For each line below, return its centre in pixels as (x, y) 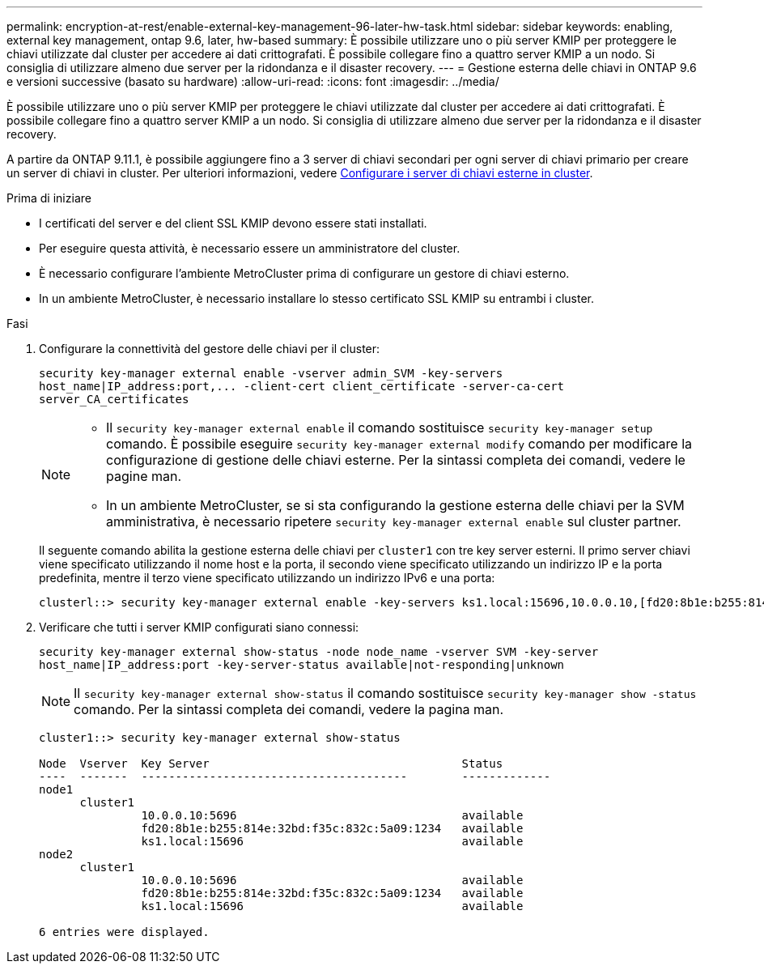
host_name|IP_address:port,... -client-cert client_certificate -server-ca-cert (302, 386)
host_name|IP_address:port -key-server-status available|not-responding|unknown (302, 665)
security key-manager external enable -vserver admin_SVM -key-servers (271, 373)
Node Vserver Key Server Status (271, 764)
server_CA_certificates (114, 399)
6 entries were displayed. (124, 932)
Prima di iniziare (49, 198)
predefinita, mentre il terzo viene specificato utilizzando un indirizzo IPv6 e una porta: (267, 578)
